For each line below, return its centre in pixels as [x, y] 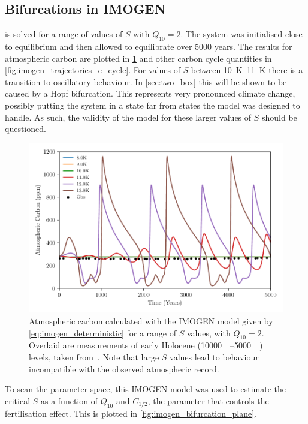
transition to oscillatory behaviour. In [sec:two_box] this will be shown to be [146, 81]
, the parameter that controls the [208, 400]
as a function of [69, 400]
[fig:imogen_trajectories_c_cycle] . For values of [93, 70]
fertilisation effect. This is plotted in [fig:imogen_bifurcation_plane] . [131, 414]
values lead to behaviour [214, 357]
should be [280, 117]
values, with [209, 333]
